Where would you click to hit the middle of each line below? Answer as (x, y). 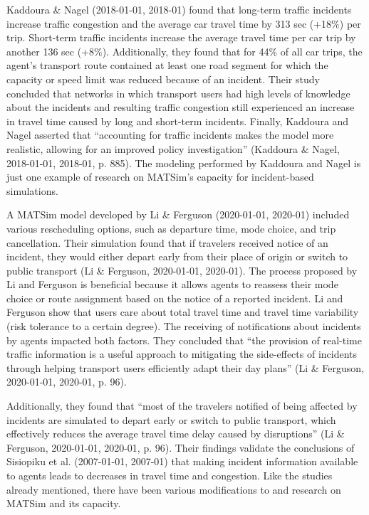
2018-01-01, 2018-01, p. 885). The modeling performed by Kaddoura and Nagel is (184, 163)
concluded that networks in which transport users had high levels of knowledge (178, 93)
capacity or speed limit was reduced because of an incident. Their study (163, 79)
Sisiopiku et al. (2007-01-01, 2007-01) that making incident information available (182, 461)
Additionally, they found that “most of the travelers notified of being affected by (182, 406)
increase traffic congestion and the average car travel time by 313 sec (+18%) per (184, 23)
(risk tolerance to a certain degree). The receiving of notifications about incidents (184, 326)
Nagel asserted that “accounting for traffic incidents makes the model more (170, 135)
